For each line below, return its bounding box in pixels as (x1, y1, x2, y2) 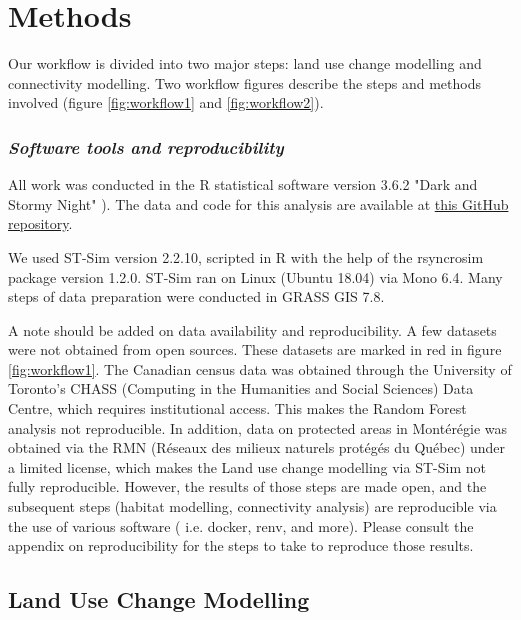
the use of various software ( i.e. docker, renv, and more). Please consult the (8, 515, 474, 536)
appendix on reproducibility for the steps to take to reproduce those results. (8, 535, 474, 556)
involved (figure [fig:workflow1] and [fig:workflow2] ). (8, 92, 324, 113)
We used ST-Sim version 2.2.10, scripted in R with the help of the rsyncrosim (8, 246, 484, 267)
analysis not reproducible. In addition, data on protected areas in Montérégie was (8, 417, 508, 438)
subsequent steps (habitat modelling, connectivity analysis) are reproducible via (8, 496, 497, 517)
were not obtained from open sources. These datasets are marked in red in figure (8, 339, 502, 360)
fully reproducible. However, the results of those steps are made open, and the (8, 476, 487, 497)
